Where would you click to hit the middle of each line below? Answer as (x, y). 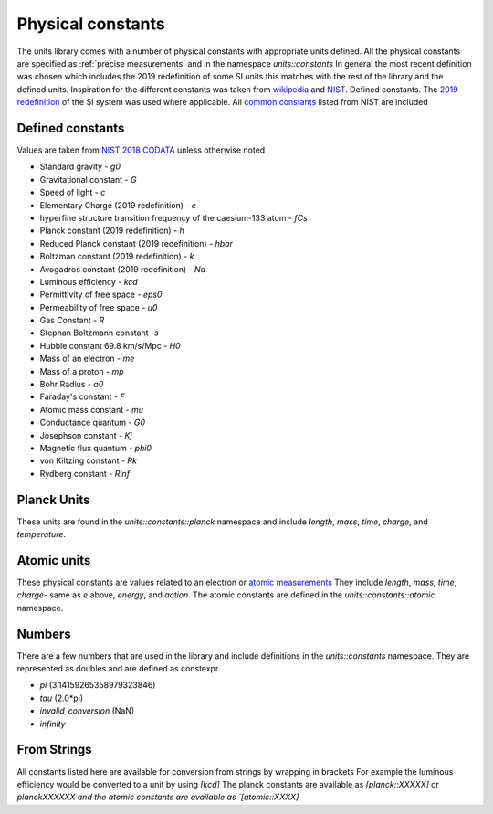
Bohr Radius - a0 (72, 385)
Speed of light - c (73, 193)
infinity (52, 724)
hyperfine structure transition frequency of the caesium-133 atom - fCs (173, 217)
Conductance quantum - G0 (93, 423)
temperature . (42, 534)
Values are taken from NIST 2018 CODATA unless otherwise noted (141, 150)
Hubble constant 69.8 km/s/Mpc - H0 (110, 345)
